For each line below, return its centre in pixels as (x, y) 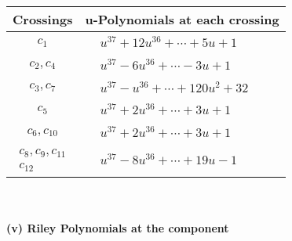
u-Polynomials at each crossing (182, 19)
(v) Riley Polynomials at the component (118, 228)
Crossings (43, 19)
